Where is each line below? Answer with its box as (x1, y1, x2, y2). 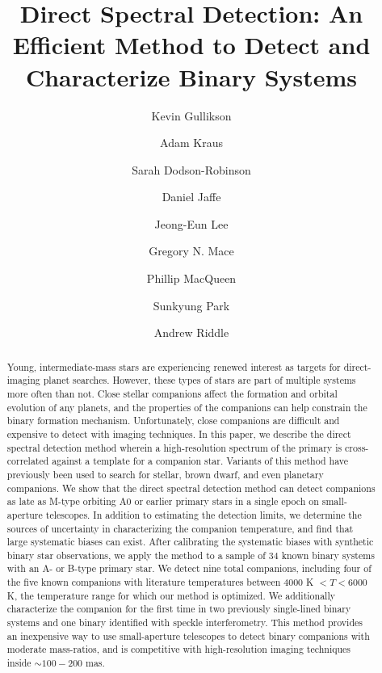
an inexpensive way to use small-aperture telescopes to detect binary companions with (6, 629, 370, 642)
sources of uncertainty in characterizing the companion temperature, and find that (6, 521, 354, 535)
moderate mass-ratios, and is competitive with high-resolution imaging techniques (6, 642, 351, 656)
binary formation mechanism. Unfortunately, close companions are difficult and (6, 414, 340, 427)
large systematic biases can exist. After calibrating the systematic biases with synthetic (6, 535, 374, 549)
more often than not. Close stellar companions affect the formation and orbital (6, 386, 338, 400)
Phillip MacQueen (146, 270, 237, 287)
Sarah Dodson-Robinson (132, 161, 251, 178)
